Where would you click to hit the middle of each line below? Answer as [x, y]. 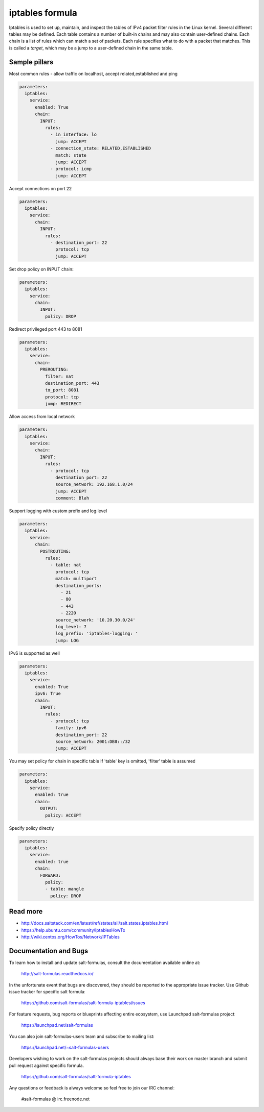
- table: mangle [64, 889]
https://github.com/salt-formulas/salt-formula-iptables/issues [83, 1003]
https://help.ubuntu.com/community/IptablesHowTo [73, 930]
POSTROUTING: [55, 551]
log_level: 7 [71, 627]
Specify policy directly [32, 828]
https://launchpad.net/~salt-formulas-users [65, 1048]
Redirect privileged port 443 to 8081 [46, 329]
